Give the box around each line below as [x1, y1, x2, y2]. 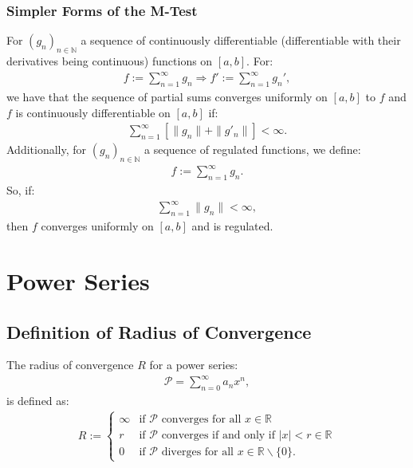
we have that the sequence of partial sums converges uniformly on [6, 88, 328, 104]
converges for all [161, 414, 242, 426]
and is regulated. [191, 218, 273, 234]
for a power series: [149, 356, 238, 373]
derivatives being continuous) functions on [6, 53, 213, 69]
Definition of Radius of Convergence [6, 319, 312, 344]
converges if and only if [161, 430, 276, 442]
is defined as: [6, 392, 69, 409]
